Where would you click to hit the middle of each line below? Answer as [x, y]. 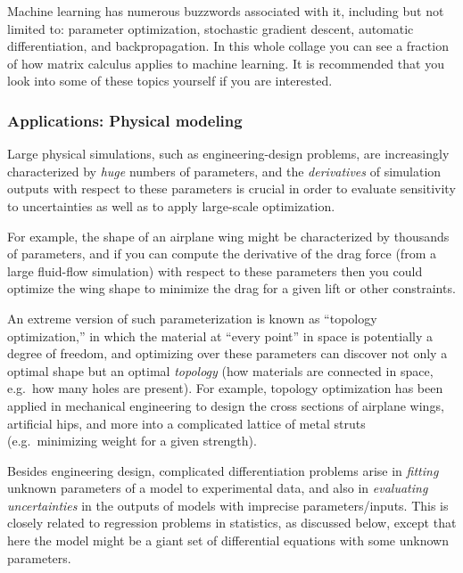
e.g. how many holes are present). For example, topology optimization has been [225, 388]
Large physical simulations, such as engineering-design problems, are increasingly [228, 154]
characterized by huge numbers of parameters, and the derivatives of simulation [224, 171]
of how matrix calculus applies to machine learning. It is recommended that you [226, 63]
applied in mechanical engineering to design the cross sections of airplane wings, [226, 405]
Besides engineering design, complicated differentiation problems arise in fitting [223, 470]
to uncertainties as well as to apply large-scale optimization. [171, 205]
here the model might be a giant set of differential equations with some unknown [228, 540]
